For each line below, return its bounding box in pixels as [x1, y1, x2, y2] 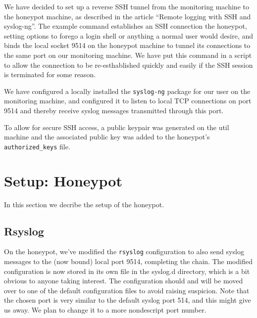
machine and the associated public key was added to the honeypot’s [4, 132, 210, 142]
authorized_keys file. [4, 141, 70, 151]
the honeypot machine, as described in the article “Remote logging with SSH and [4, 11, 251, 21]
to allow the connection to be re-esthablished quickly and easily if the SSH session [4, 59, 253, 70]
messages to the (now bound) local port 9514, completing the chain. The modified [4, 256, 253, 267]
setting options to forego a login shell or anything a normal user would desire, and [4, 30, 254, 41]
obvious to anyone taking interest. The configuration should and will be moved [4, 275, 243, 286]
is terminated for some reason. [4, 69, 96, 80]
